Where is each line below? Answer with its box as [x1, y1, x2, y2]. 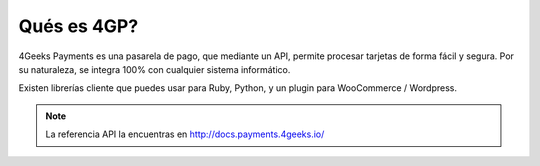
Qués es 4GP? [18, 15, 139, 37]
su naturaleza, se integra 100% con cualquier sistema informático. [18, 63, 291, 75]
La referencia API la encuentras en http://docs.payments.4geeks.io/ [45, 128, 325, 140]
